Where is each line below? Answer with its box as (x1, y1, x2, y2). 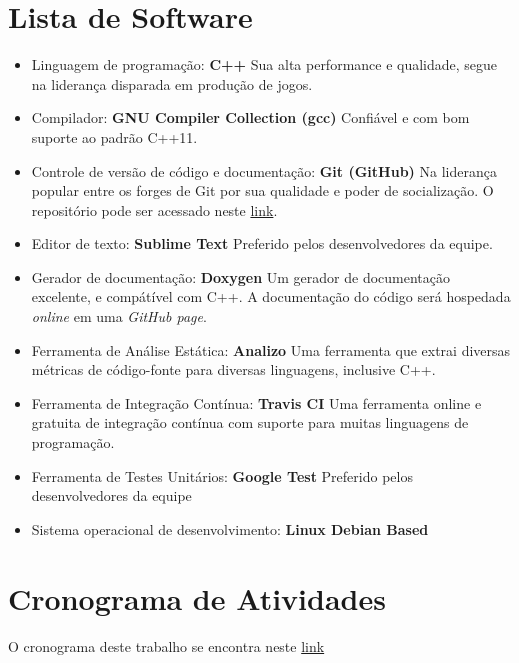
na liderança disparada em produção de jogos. (31, 73, 313, 94)
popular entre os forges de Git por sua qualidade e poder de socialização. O (31, 180, 494, 201)
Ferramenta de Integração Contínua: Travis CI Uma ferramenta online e (31, 392, 482, 413)
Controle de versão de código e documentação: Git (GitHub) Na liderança (31, 160, 497, 181)
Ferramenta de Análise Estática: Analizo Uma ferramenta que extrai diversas (31, 339, 511, 360)
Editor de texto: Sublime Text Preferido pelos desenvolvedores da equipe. (31, 233, 493, 254)
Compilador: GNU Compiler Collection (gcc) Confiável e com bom (31, 107, 470, 128)
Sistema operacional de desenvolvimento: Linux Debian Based (31, 518, 429, 539)
